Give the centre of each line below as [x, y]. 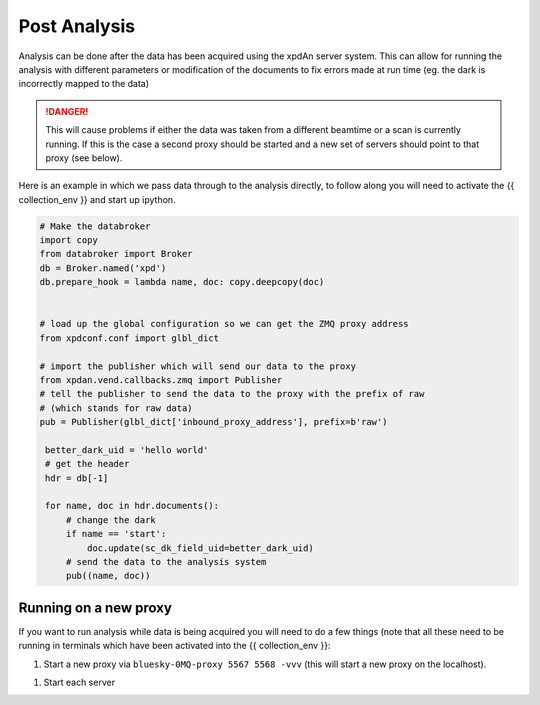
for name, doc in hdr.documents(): [132, 506]
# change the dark [111, 519]
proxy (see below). [84, 157]
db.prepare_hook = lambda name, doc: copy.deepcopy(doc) [182, 282]
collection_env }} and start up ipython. [97, 199]
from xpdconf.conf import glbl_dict [129, 338]
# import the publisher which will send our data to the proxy [198, 366]
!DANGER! [67, 111]
